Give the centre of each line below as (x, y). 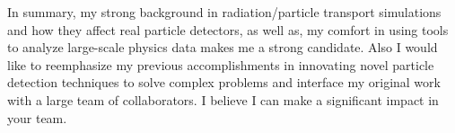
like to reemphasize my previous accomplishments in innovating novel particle (221, 64)
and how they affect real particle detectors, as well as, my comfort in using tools (228, 29)
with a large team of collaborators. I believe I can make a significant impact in (223, 99)
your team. (37, 117)
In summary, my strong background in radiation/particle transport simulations (224, 12)
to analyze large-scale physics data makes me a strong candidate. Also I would (223, 47)
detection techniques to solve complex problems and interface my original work (224, 82)
